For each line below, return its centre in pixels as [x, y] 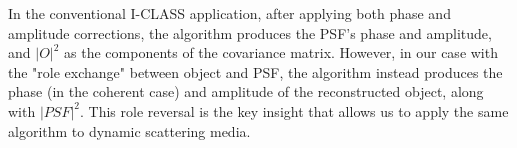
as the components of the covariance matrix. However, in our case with [281, 52]
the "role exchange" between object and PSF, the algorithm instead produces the [255, 71]
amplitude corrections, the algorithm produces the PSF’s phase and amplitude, [250, 32]
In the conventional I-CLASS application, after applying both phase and [229, 13]
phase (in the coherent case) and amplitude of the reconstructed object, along [246, 91]
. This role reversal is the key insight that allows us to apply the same [294, 110]
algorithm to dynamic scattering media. [129, 130]
